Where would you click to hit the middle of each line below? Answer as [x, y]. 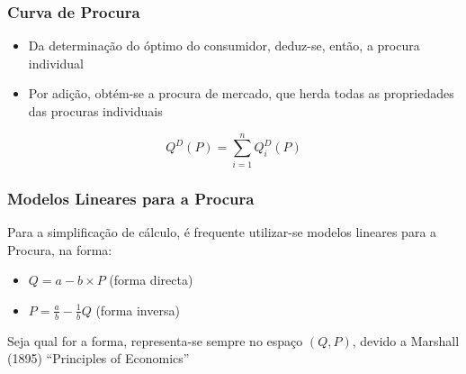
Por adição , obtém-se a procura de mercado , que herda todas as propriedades [241, 93]
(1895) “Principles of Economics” [99, 358]
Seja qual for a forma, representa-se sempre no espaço [155, 340]
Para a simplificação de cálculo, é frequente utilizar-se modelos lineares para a [222, 231]
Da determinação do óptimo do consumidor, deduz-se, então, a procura [224, 46]
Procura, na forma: [60, 249]
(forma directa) [151, 280]
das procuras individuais [95, 111]
